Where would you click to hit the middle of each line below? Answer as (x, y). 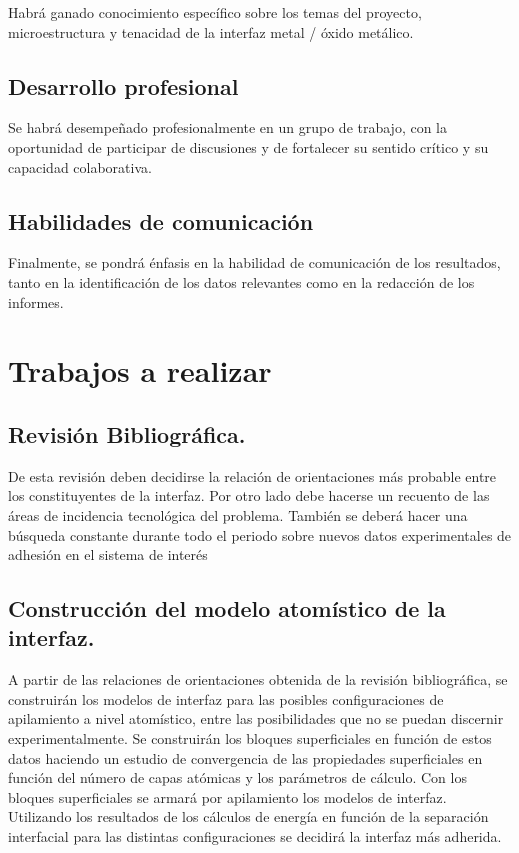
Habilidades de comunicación (161, 220)
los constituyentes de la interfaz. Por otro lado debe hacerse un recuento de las (249, 495)
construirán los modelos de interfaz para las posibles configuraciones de (226, 698)
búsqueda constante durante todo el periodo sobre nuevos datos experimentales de (260, 534)
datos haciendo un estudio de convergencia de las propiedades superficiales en (245, 757)
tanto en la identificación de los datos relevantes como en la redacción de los (241, 281)
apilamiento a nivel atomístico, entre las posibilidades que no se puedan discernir (256, 718)
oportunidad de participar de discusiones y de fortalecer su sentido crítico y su (248, 146)
